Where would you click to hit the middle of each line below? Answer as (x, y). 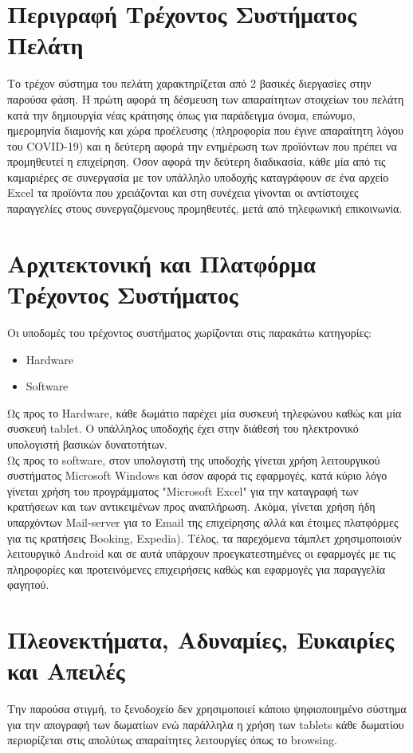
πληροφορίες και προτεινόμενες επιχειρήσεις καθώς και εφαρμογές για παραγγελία (197, 569)
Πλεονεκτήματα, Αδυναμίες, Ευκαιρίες (201, 639)
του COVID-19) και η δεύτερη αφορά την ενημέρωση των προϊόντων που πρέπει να (202, 145)
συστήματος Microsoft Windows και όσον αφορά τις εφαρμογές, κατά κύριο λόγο (197, 475)
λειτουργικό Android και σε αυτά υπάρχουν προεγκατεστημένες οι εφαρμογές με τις (201, 553)
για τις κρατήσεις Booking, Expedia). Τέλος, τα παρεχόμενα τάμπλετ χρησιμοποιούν (205, 537)
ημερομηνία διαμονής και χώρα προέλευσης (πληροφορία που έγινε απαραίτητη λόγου (206, 130)
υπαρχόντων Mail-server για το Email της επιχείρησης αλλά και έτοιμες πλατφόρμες (203, 522)
